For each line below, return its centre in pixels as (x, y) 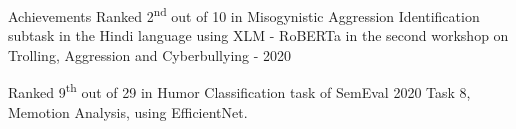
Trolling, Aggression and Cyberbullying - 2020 (150, 54)
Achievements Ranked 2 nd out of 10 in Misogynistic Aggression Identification (244, 14)
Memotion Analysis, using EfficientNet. (128, 111)
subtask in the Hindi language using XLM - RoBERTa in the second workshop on (258, 35)
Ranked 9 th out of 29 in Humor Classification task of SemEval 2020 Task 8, (239, 91)
